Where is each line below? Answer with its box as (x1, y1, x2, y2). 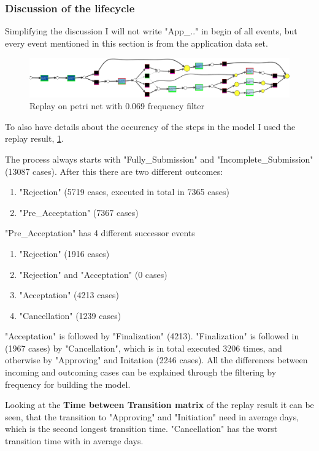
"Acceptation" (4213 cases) (19, 288, 120, 301)
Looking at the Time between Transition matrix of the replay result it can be (5, 398, 314, 411)
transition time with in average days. (5, 434, 144, 447)
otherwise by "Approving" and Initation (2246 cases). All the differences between (5, 353, 308, 366)
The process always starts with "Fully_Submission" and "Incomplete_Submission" (5, 152, 313, 165)
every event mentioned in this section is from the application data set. (5, 36, 268, 49)
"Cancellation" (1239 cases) (19, 309, 121, 322)
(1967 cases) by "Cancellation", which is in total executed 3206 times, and (5, 341, 282, 354)
